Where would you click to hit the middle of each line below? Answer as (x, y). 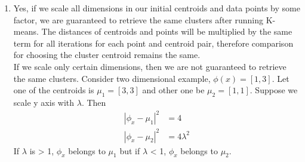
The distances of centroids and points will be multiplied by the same (167, 31)
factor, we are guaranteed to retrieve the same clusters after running (138, 19)
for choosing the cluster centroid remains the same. (107, 55)
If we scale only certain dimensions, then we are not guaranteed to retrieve (150, 66)
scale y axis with (44, 102)
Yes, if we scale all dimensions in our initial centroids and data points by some (157, 8)
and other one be (173, 90)
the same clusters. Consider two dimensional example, (112, 78)
